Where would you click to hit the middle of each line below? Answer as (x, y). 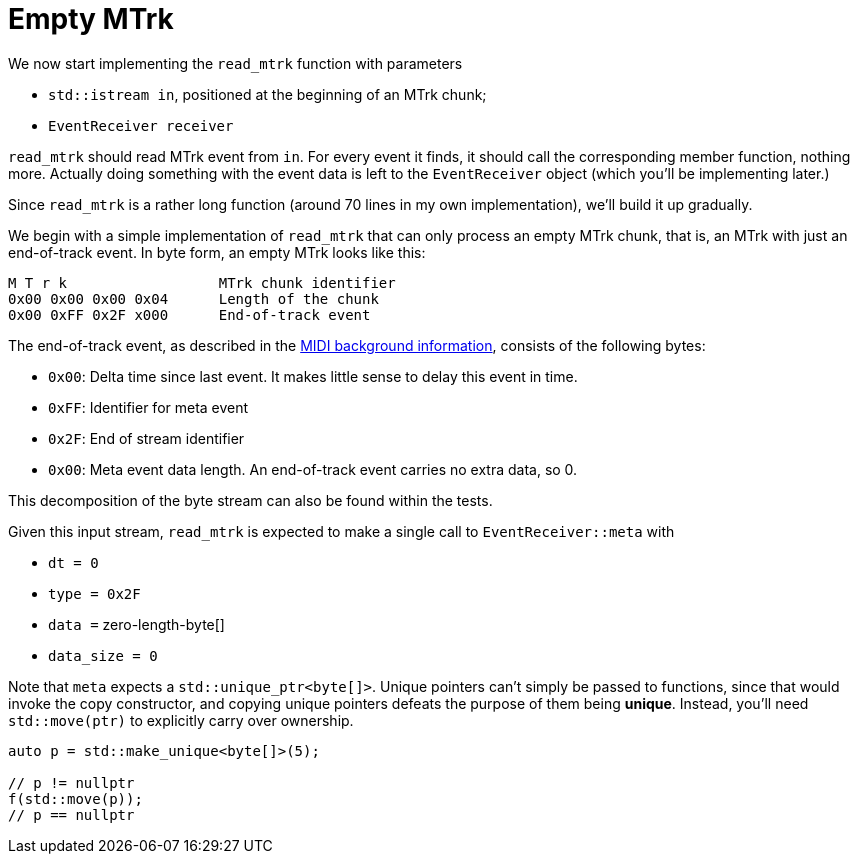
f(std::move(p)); (75, 798)
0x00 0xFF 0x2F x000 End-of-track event (189, 314)
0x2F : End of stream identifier (146, 438)
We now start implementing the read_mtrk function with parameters (235, 63)
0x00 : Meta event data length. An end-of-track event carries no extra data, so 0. (313, 469)
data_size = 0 (103, 655)
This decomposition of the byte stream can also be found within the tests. (250, 500)
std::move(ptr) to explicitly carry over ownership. (181, 720)
